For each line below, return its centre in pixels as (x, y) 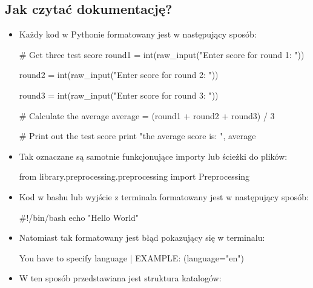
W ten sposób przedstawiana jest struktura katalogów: (120, 278)
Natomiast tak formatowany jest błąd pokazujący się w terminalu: (142, 237)
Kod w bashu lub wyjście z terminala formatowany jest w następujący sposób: (164, 196)
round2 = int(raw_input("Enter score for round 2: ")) (119, 75)
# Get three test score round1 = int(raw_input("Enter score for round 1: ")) (162, 54)
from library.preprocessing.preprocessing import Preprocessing (134, 176)
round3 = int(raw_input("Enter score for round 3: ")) (119, 95)
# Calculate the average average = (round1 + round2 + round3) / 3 (147, 115)
